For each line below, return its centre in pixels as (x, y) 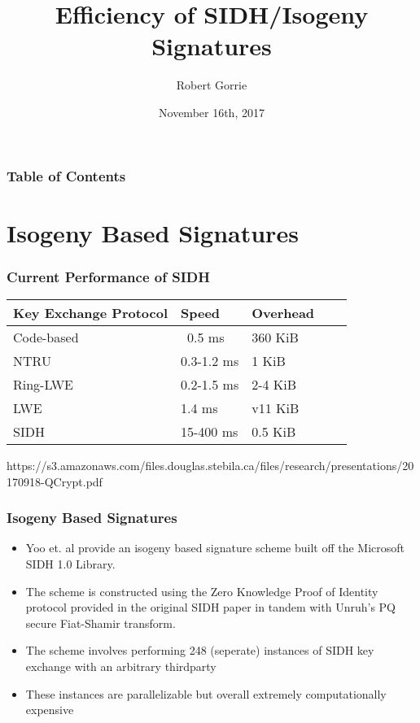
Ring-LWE (44, 385)
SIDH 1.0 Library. (70, 564)
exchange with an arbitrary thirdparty (121, 666)
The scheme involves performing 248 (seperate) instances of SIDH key (200, 650)
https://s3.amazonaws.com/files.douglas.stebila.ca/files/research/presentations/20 (210, 466)
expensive (50, 710)
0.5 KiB (274, 432)
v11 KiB (276, 408)
